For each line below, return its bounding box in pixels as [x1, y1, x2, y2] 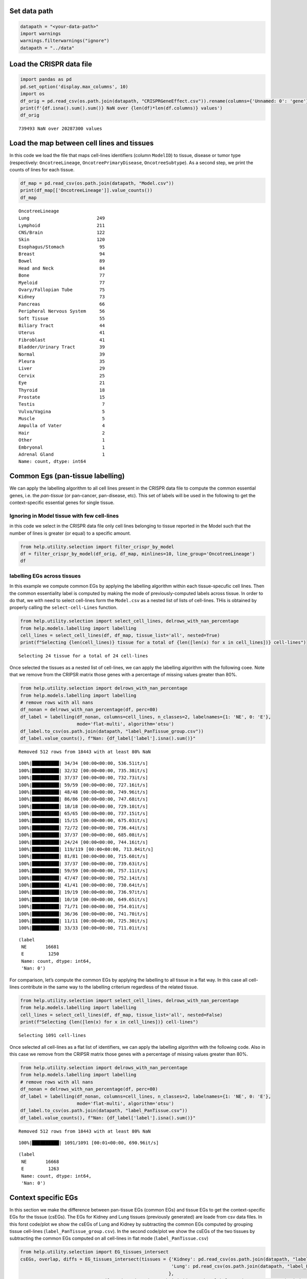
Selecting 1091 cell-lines [18, 1032, 86, 1039]
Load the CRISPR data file [9, 60, 92, 69]
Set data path [9, 7, 53, 15]
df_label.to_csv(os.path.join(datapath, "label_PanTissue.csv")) [20, 1108, 188, 1114]
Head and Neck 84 [18, 265, 105, 271]
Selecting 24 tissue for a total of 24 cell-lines [18, 653, 148, 659]
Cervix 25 [18, 372, 105, 379]
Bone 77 [18, 273, 105, 278]
